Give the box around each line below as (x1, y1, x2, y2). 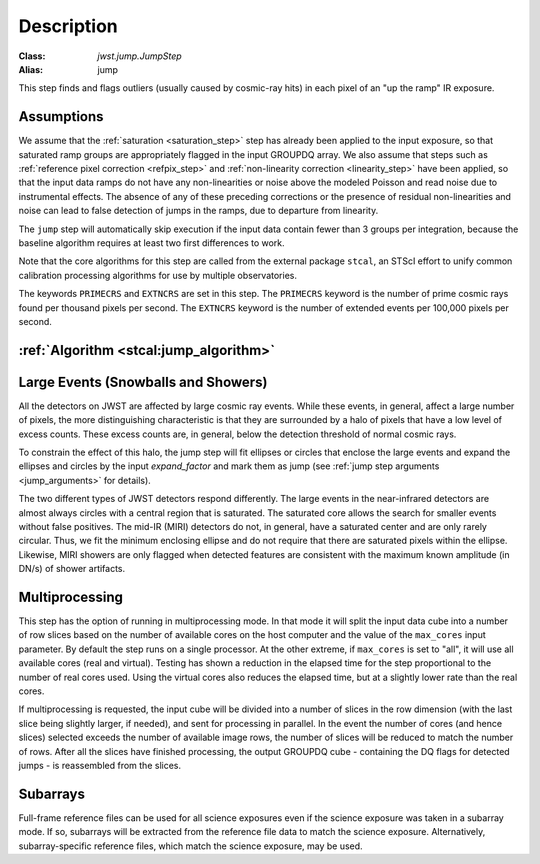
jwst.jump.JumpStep (97, 50, 182, 62)
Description (18, 15, 119, 37)
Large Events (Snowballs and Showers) (18, 373, 268, 390)
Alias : (18, 63, 44, 75)
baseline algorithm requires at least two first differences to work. (18, 236, 285, 249)
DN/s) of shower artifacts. (18, 563, 126, 575)
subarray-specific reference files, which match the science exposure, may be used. (18, 840, 364, 852)
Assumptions (18, 108, 104, 125)
